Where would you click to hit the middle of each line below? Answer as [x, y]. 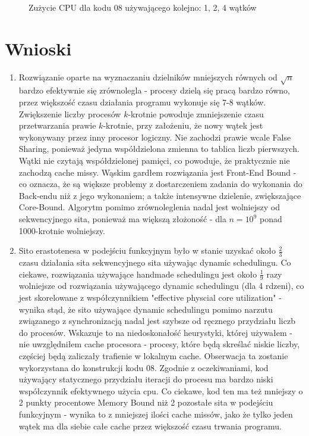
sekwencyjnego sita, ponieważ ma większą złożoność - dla [122, 219]
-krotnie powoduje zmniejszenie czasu [196, 113]
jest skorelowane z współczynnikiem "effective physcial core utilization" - [150, 298]
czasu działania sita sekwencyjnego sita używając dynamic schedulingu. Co [155, 262]
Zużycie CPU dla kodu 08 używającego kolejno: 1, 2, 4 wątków [143, 7]
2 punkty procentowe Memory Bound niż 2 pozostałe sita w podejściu [146, 402]
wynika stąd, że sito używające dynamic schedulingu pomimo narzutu [146, 309]
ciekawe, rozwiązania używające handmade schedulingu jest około [138, 274]
